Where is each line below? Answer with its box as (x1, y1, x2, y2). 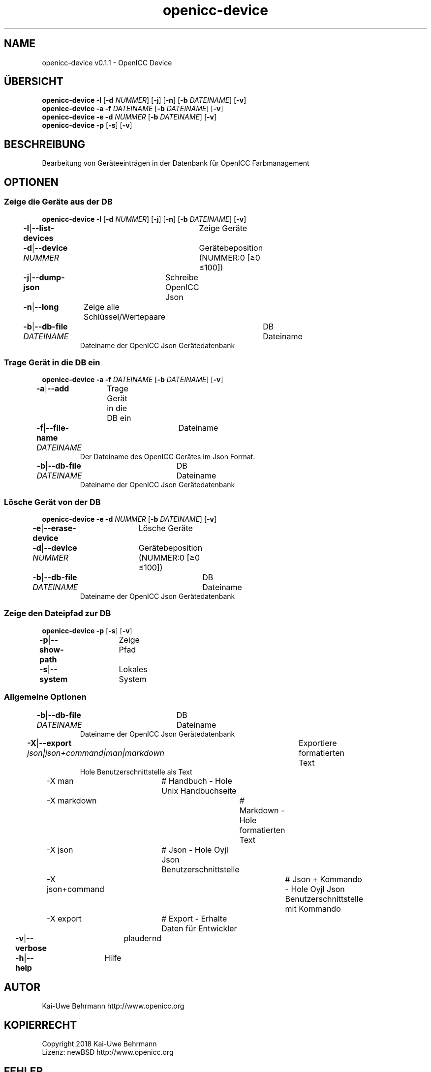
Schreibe (165, 272, 198, 282)
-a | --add (36, 384, 69, 394)
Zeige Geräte (199, 223, 247, 233)
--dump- (31, 272, 65, 282)
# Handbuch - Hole (161, 775, 232, 786)
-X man (46, 775, 74, 786)
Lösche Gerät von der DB (4, 497, 101, 507)
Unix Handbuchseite (161, 785, 237, 796)
